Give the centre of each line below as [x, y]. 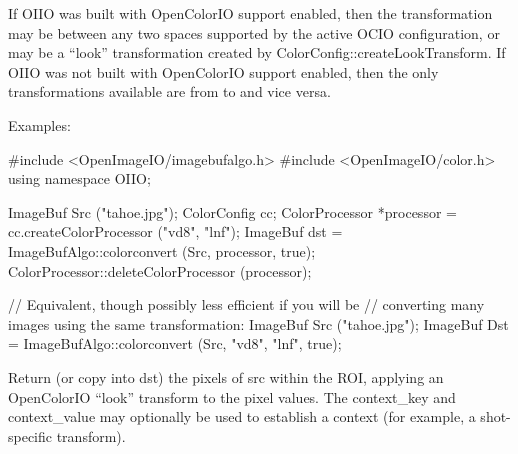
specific [30, 435]
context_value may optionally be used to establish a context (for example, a [242, 416]
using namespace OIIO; [79, 178]
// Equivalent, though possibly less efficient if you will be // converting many [246, 304]
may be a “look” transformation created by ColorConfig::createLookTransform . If [257, 52]
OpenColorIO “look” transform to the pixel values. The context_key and [232, 396]
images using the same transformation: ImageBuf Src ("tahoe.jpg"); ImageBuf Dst [258, 323]
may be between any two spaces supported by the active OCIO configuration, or [254, 32]
